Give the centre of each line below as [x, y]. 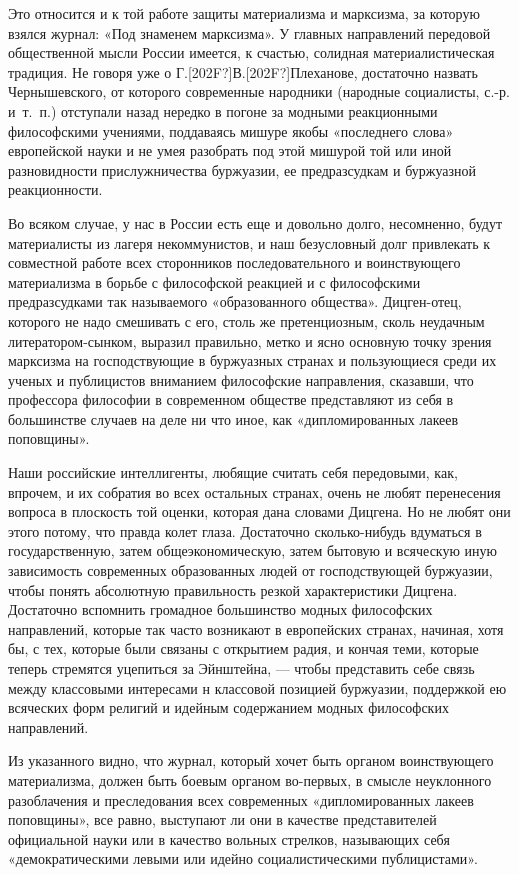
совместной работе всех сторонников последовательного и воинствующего [234, 262]
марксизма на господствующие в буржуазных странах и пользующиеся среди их [252, 360]
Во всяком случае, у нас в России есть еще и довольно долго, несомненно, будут [255, 222]
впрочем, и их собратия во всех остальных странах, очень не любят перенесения [254, 491]
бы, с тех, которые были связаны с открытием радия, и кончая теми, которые [243, 648]
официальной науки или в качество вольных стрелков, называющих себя [229, 838]
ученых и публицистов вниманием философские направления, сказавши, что [241, 379]
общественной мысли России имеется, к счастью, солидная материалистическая [251, 52]
